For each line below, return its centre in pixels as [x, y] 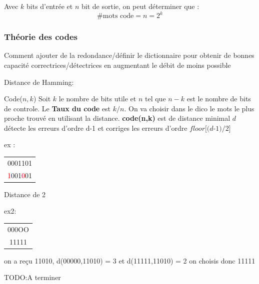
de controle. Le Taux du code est [57, 108]
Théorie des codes [41, 37]
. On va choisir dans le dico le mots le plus [189, 108]
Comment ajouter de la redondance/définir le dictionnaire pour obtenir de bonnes [129, 55]
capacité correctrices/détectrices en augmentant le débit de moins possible [117, 65]
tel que [155, 99]
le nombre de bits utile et [97, 99]
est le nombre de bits [219, 99]
